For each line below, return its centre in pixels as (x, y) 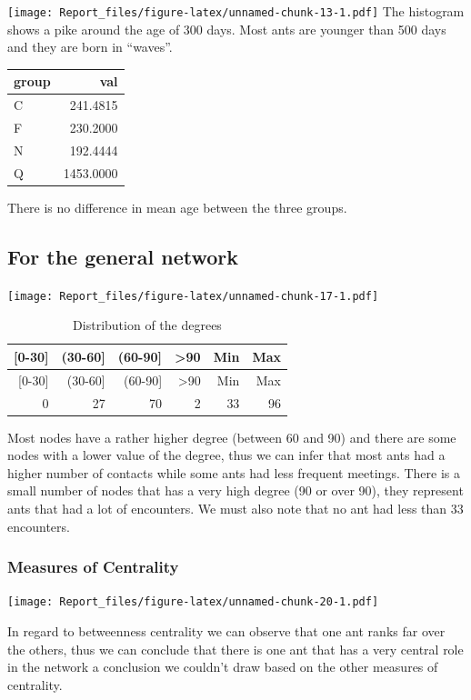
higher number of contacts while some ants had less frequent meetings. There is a (234, 472)
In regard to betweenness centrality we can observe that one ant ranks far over (226, 631)
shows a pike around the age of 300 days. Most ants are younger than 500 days (227, 29)
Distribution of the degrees (147, 325)
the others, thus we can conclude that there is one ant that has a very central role (235, 649)
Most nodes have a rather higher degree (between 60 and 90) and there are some (232, 437)
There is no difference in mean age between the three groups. (177, 207)
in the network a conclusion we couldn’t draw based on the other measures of (223, 667)
